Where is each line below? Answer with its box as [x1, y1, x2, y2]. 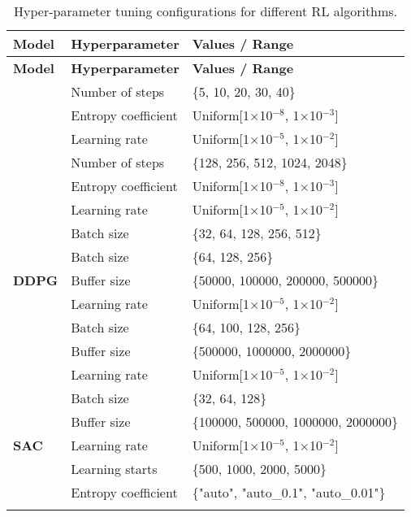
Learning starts [71, 459, 158, 478]
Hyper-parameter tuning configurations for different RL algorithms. [14, 2, 398, 20]
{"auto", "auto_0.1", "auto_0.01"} [192, 483, 386, 502]
